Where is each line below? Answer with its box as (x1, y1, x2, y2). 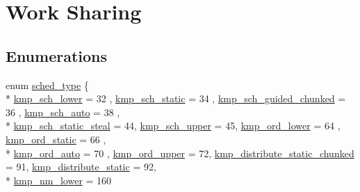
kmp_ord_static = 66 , (6, 131, 106, 146)
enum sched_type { (6, 77, 89, 92)
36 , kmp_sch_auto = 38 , (6, 104, 120, 119)
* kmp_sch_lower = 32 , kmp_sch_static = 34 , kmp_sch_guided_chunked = (6, 91, 346, 106)
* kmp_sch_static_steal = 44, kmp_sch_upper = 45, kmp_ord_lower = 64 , (6, 118, 341, 133)
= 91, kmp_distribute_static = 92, (6, 159, 156, 174)
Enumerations (6, 45, 108, 66)
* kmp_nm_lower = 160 (6, 173, 112, 187)
